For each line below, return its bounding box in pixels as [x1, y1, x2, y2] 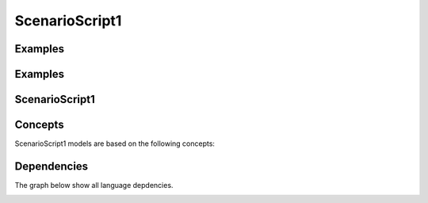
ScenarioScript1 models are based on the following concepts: [14, 139, 216, 148]
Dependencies [14, 159, 89, 173]
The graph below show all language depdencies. [14, 181, 174, 190]
